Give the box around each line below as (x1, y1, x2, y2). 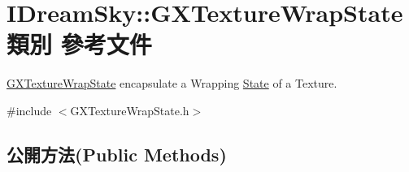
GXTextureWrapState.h (70, 101, 189, 118)
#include (7, 101, 52, 118)
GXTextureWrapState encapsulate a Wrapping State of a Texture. (7, 75, 337, 92)
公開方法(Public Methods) (7, 141, 227, 166)
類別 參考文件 (7, 28, 152, 61)
